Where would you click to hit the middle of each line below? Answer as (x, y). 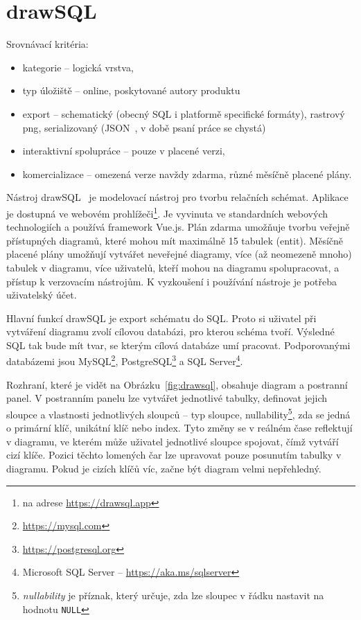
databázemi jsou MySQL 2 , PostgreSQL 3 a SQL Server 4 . (125, 360)
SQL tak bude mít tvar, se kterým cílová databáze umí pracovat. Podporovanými (178, 345)
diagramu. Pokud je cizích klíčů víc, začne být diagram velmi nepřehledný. (164, 468)
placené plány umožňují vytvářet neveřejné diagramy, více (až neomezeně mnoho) (179, 254)
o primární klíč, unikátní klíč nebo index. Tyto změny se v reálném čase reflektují (179, 428)
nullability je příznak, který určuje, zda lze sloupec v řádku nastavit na (173, 595)
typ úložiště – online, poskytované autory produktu (131, 90)
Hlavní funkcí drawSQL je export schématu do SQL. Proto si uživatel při (161, 318)
